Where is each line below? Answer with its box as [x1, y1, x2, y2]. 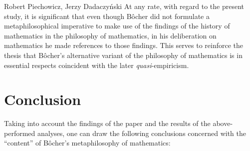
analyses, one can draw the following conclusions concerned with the [37, 127, 247, 138]
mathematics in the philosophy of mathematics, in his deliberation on [4, 30, 217, 40]
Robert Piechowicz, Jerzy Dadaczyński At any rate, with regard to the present [4, 1, 245, 11]
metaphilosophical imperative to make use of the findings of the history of [4, 20, 230, 31]
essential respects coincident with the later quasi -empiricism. [4, 59, 189, 70]
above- [213, 118, 233, 128]
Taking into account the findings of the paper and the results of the [4, 118, 211, 128]
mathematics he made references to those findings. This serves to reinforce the [4, 40, 243, 50]
